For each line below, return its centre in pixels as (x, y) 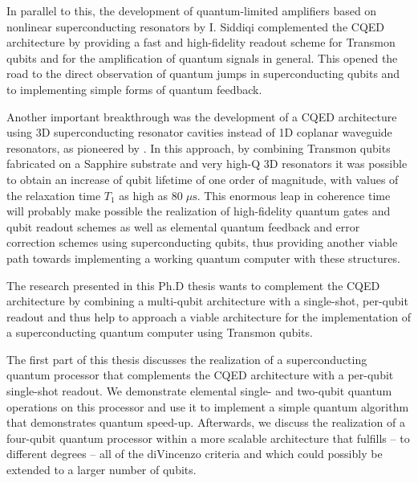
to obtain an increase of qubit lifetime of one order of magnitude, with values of (203, 179)
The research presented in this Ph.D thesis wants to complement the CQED (193, 285)
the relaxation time (54, 195)
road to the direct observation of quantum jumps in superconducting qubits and (203, 74)
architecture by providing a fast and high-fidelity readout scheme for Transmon (201, 42)
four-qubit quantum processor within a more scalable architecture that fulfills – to (208, 438)
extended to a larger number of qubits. (101, 470)
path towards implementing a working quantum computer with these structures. (203, 258)
